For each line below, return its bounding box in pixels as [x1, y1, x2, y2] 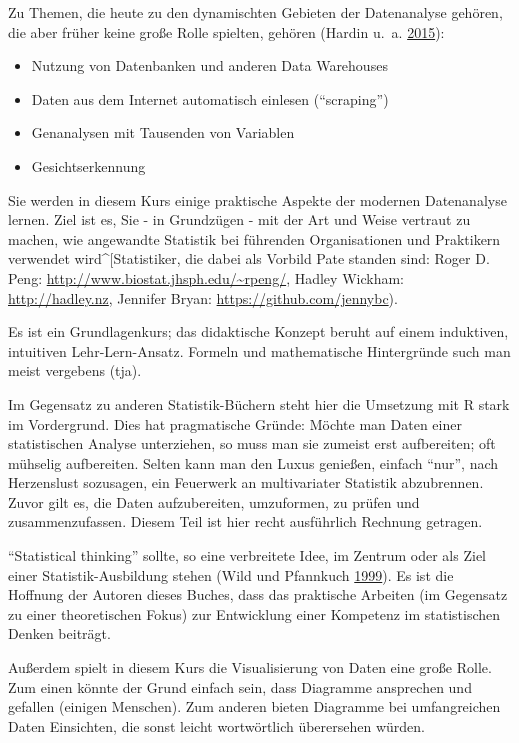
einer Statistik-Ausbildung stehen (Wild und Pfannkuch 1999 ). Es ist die [8, 564, 454, 585]
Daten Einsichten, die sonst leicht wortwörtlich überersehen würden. [8, 715, 426, 736]
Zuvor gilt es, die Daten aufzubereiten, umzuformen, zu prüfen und [8, 491, 420, 512]
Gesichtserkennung [31, 155, 146, 176]
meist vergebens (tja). [8, 360, 142, 381]
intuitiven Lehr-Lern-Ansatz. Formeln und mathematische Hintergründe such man [8, 340, 511, 361]
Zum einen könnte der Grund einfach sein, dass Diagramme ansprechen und [8, 676, 472, 697]
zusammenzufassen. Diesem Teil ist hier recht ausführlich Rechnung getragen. [8, 511, 483, 532]
